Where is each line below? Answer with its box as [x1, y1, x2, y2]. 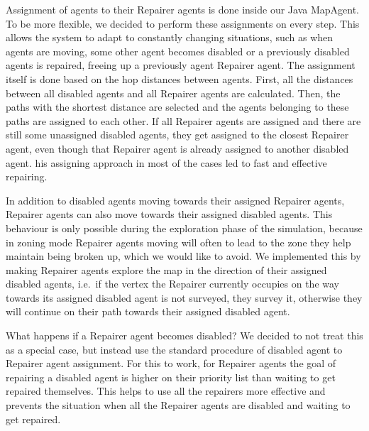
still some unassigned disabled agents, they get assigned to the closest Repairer [6, 127, 349, 142]
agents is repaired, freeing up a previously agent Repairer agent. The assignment [6, 58, 356, 72]
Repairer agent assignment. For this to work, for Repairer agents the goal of [6, 356, 336, 371]
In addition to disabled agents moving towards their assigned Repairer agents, [6, 192, 345, 207]
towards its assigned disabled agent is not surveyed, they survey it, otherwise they [6, 290, 363, 305]
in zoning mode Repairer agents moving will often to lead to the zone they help [6, 234, 351, 249]
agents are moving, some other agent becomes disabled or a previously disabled [6, 43, 350, 58]
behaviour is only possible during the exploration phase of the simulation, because [6, 220, 363, 235]
